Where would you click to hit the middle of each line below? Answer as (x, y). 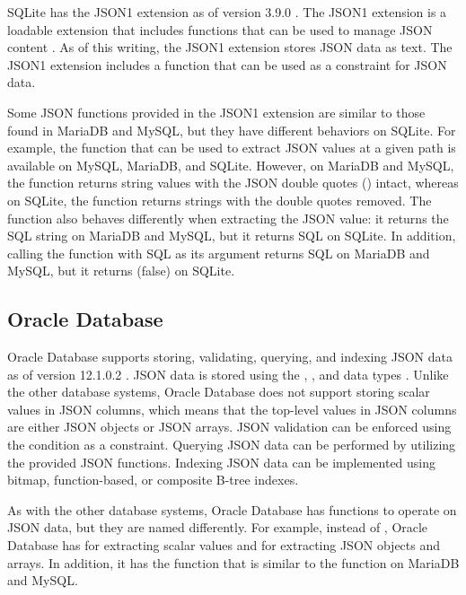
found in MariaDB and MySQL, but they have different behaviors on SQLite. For (232, 130)
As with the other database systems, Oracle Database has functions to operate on (232, 509)
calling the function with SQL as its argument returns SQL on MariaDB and (219, 253)
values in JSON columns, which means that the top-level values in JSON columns (232, 409)
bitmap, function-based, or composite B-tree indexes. (153, 480)
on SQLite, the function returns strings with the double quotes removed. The (220, 200)
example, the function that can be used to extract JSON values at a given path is (232, 148)
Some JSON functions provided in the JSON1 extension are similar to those (216, 112)
